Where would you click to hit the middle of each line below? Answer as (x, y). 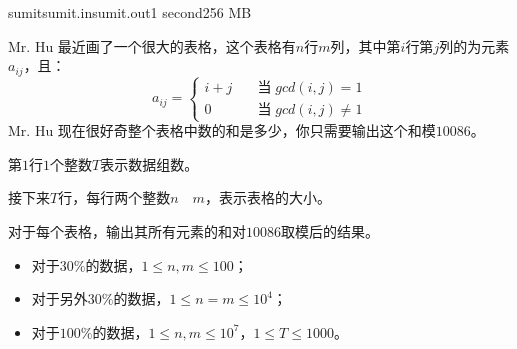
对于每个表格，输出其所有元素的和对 (127, 230)
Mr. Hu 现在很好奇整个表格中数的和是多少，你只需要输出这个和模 (222, 130)
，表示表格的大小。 (267, 197)
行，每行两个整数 (114, 197)
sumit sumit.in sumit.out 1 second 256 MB (130, 12)
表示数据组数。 (149, 163)
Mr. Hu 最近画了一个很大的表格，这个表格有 (152, 45)
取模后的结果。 (330, 230)
